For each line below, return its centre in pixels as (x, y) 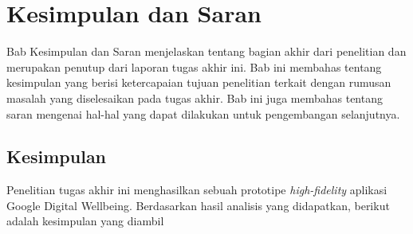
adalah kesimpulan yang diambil (85, 221)
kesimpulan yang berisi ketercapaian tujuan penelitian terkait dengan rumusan (199, 82)
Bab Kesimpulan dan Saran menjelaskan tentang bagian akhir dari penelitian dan (206, 51)
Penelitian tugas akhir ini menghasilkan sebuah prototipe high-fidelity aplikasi (197, 190)
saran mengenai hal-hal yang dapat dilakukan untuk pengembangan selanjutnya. (203, 113)
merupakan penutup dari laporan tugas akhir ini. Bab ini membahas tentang (194, 66)
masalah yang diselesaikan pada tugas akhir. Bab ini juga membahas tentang (195, 97)
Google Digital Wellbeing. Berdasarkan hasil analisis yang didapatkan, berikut (198, 205)
